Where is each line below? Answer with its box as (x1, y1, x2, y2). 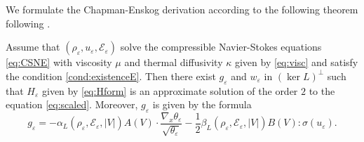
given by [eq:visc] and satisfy (234, 55, 358, 70)
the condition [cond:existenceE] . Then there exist (6, 68, 216, 83)
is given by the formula (152, 97, 252, 112)
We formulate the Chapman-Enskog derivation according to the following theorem (6, 2, 358, 16)
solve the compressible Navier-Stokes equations (120, 39, 322, 54)
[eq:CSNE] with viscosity (6, 55, 112, 70)
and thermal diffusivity (124, 55, 223, 70)
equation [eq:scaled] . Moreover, (6, 97, 138, 112)
